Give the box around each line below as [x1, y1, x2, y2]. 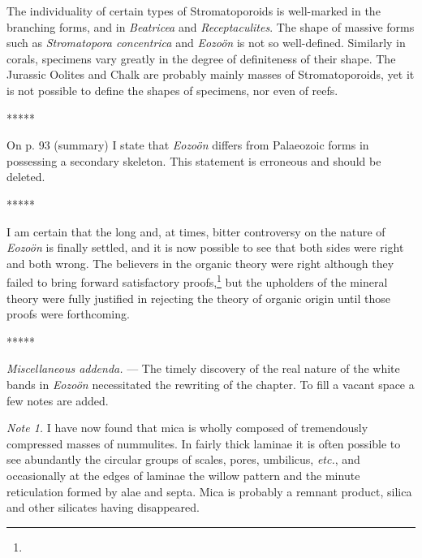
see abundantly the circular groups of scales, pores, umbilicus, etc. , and [6, 451, 360, 468]
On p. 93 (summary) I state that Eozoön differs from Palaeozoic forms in [6, 136, 369, 154]
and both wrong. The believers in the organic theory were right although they [6, 254, 394, 271]
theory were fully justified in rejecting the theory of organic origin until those [6, 289, 390, 306]
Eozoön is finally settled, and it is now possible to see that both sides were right [6, 239, 404, 256]
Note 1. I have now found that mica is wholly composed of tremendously [6, 419, 368, 436]
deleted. [6, 168, 45, 185]
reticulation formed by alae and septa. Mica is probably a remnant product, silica [6, 482, 412, 500]
